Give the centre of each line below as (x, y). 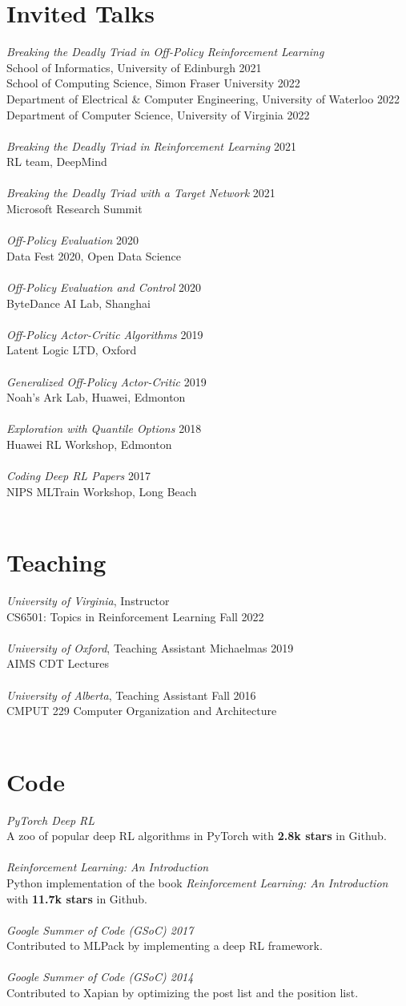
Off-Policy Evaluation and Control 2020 (104, 287)
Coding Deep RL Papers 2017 (78, 476)
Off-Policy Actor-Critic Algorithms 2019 (105, 334)
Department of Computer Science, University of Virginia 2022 (158, 114)
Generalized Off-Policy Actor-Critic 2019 (107, 381)
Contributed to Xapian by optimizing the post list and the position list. (183, 993)
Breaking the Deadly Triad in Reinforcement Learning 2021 (151, 145)
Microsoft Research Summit (74, 209)
